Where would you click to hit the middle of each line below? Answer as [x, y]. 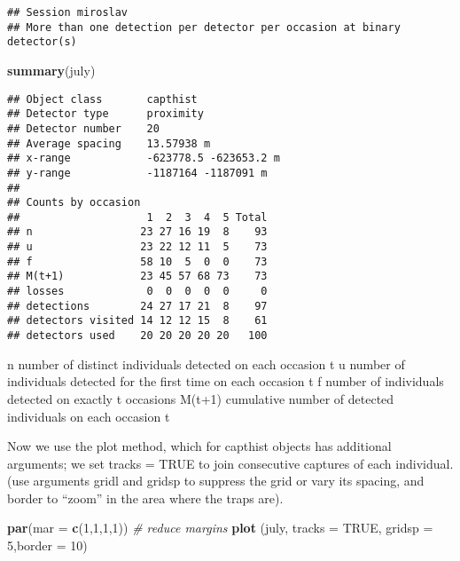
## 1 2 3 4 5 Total [137, 217]
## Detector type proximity [105, 114]
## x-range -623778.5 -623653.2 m [144, 158]
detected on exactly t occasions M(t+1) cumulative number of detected [201, 398]
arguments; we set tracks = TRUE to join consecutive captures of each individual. [230, 463]
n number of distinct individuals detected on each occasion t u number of [206, 363]
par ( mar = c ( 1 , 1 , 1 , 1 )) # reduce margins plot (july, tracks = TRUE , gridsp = [220, 528]
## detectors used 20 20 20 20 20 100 [137, 336]
